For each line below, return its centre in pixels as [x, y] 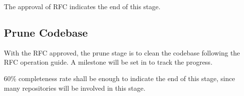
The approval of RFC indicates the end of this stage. [82, 6]
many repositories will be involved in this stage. [75, 88]
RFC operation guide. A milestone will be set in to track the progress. [108, 62]
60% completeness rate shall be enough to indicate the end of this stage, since [120, 78]
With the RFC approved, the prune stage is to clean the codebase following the [122, 52]
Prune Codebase [46, 32]
